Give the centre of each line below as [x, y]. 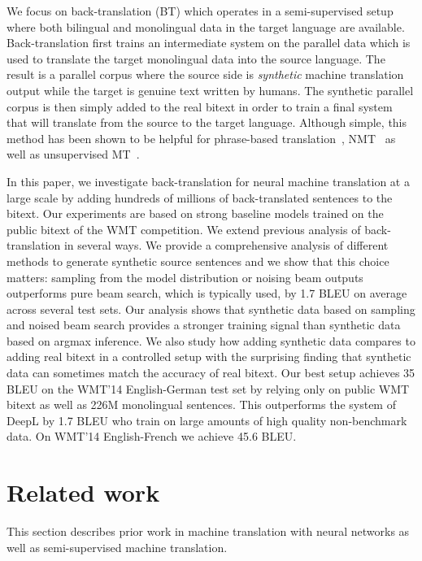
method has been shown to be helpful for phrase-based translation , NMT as [201, 138]
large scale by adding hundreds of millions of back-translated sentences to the [200, 197]
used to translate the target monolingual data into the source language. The [196, 58]
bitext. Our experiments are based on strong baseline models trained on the [195, 213]
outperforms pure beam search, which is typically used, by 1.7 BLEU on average [207, 293]
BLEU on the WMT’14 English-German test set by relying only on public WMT [208, 388]
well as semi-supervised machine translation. [117, 547]
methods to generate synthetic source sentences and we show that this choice [198, 261]
